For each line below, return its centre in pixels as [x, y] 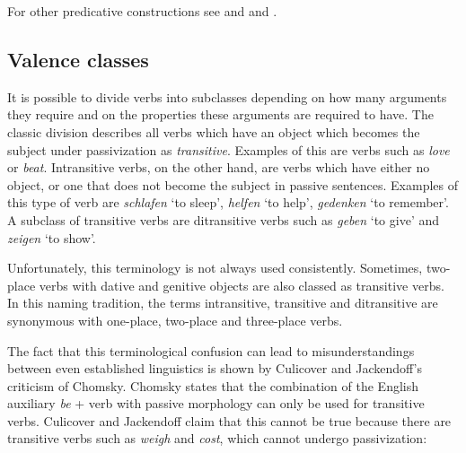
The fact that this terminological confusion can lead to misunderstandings [211, 350]
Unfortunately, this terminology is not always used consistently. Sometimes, [215, 268]
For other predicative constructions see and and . [142, 11]
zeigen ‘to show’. [52, 237]
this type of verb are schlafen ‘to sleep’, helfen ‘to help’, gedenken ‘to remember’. [228, 202]
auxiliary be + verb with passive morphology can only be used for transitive [216, 403]
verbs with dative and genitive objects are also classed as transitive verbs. [242, 285]
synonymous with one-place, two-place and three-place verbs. [175, 320]
